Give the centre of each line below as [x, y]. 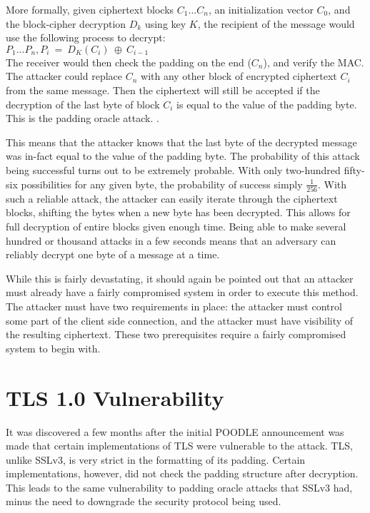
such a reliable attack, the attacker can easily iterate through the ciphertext [172, 198]
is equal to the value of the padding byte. [267, 104]
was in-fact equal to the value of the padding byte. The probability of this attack [183, 156]
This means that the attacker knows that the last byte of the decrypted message [181, 142]
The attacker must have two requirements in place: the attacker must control [174, 306]
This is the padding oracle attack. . [82, 118]
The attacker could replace [64, 76]
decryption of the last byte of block [83, 104]
